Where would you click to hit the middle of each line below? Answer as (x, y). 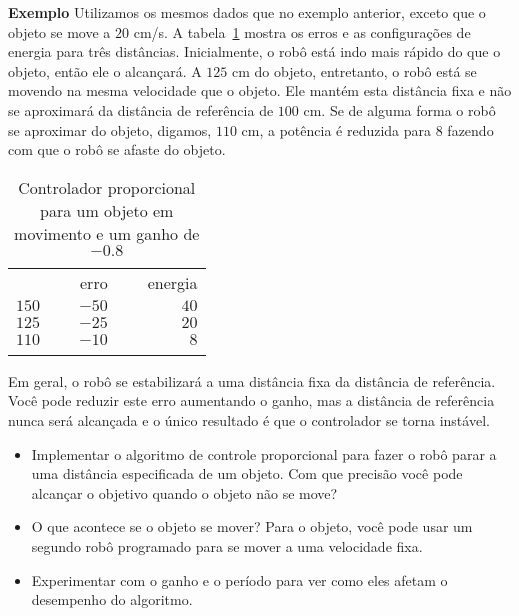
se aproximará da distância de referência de (141, 109)
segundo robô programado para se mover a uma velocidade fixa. (227, 545)
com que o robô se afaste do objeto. (117, 149)
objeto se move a (59, 31)
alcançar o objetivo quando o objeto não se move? (184, 492)
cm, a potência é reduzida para (336, 129)
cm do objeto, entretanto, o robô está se (354, 70)
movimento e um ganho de (107, 233)
